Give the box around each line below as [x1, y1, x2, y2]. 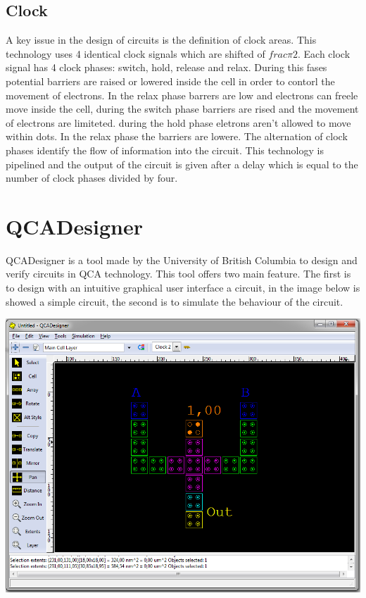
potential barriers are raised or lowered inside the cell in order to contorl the [6, 73, 335, 88]
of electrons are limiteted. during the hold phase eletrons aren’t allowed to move [6, 115, 351, 130]
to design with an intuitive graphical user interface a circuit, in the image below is [6, 280, 360, 295]
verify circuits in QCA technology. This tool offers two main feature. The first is [6, 266, 351, 281]
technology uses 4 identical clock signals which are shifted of [6, 46, 265, 61]
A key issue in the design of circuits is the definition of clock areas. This [6, 32, 317, 47]
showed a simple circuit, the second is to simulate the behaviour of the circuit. [6, 294, 343, 309]
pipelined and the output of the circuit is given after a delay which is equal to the [6, 156, 358, 171]
